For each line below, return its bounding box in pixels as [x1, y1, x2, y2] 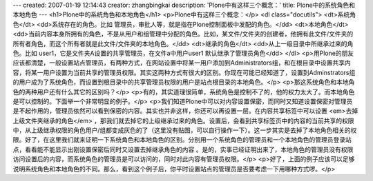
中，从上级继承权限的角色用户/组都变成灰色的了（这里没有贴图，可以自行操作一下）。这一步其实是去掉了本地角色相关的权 [12, 126, 357, 134]
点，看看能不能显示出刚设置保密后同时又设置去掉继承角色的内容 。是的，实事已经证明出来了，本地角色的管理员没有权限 [12, 145, 354, 153]
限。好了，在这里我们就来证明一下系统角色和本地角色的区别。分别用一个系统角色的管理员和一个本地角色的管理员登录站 [12, 136, 352, 144]
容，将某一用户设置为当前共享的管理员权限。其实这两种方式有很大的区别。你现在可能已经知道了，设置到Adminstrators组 [12, 68, 356, 76]
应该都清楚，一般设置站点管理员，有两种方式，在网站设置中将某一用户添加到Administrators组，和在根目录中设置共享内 [12, 58, 352, 67]
